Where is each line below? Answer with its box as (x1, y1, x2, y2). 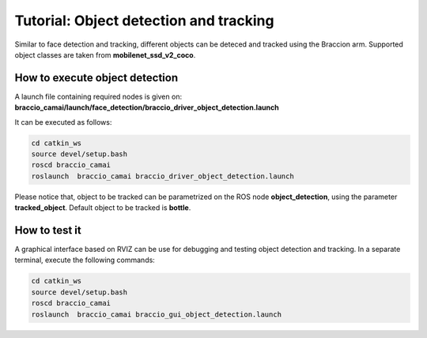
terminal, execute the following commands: (14, 255, 156, 265)
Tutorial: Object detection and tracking (14, 12, 274, 29)
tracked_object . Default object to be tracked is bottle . (14, 203, 191, 212)
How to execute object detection (14, 71, 178, 84)
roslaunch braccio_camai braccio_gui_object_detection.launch (31, 310, 282, 319)
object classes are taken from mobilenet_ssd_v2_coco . (14, 50, 196, 59)
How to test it (14, 223, 82, 237)
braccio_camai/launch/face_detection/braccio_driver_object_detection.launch (14, 103, 280, 112)
